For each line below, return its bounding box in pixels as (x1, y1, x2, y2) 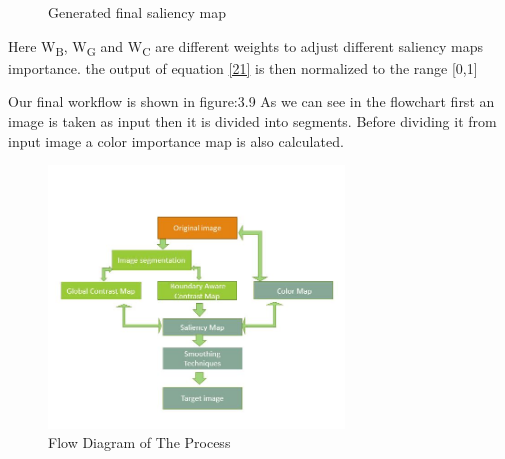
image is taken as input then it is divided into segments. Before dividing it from (8, 110, 497, 131)
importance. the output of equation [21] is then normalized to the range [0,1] (8, 57, 478, 78)
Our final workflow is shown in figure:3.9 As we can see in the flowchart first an (8, 91, 495, 112)
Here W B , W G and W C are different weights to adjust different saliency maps (8, 35, 484, 59)
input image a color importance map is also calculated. (8, 130, 344, 151)
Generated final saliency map (48, 2, 226, 22)
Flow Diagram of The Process (48, 432, 231, 453)
